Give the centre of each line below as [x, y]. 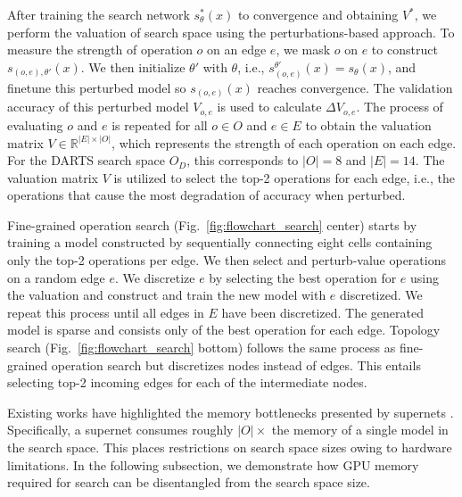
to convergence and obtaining [318, 14]
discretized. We [381, 295]
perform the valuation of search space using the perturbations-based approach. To [231, 32]
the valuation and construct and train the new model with [167, 295]
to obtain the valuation [368, 124]
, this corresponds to [243, 160]
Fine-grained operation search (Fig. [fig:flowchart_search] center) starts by [212, 224]
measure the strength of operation [100, 50]
